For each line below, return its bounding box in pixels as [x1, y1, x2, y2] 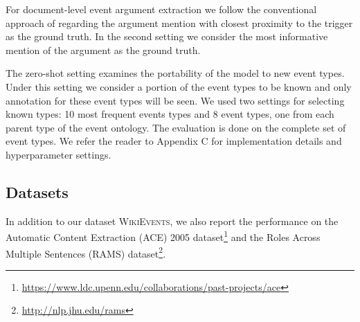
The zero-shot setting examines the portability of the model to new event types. [6, 66, 345, 80]
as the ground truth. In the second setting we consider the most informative [6, 29, 328, 44]
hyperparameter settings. [6, 147, 111, 161]
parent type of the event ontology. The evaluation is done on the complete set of [6, 120, 346, 134]
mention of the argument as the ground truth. [6, 42, 201, 57]
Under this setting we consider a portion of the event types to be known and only [6, 79, 352, 93]
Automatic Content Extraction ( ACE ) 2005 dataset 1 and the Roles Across [6, 228, 321, 244]
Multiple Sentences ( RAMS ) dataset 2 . [6, 244, 166, 260]
